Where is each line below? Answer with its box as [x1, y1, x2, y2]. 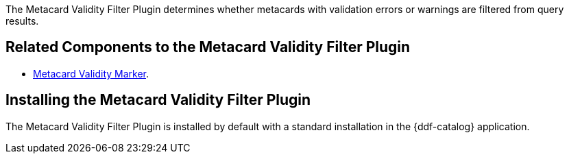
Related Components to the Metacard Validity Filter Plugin [5, 38, 411, 56]
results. [5, 15, 39, 27]
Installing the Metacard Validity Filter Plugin [5, 91, 311, 109]
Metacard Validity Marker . [33, 67, 149, 79]
